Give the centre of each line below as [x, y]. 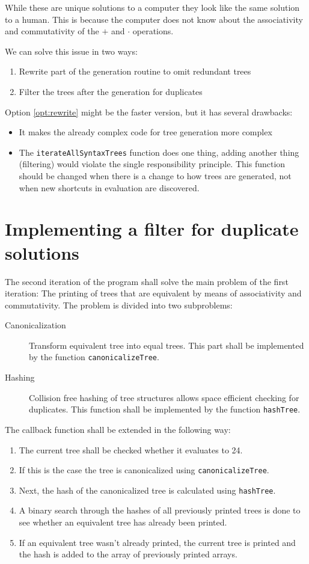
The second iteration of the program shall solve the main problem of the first [147, 281]
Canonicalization [35, 325]
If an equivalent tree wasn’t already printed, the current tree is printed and [157, 542]
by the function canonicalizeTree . [94, 357]
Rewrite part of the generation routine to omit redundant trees [135, 71]
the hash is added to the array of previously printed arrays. [128, 554]
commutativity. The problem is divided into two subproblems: [119, 305]
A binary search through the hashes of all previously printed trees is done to [160, 510]
